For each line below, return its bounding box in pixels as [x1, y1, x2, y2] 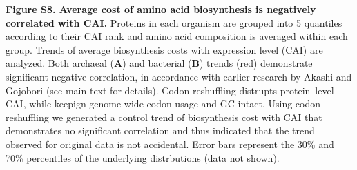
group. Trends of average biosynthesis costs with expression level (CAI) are [6, 42, 323, 56]
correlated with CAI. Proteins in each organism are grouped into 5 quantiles [6, 15, 342, 30]
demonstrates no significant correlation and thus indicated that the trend [6, 123, 315, 138]
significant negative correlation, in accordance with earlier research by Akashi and [6, 69, 352, 83]
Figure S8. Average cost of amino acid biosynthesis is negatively [6, 2, 316, 16]
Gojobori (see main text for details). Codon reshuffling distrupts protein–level [6, 83, 334, 97]
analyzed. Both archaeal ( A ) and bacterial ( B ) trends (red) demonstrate [6, 56, 313, 70]
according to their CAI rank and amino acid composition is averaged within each [6, 29, 348, 43]
